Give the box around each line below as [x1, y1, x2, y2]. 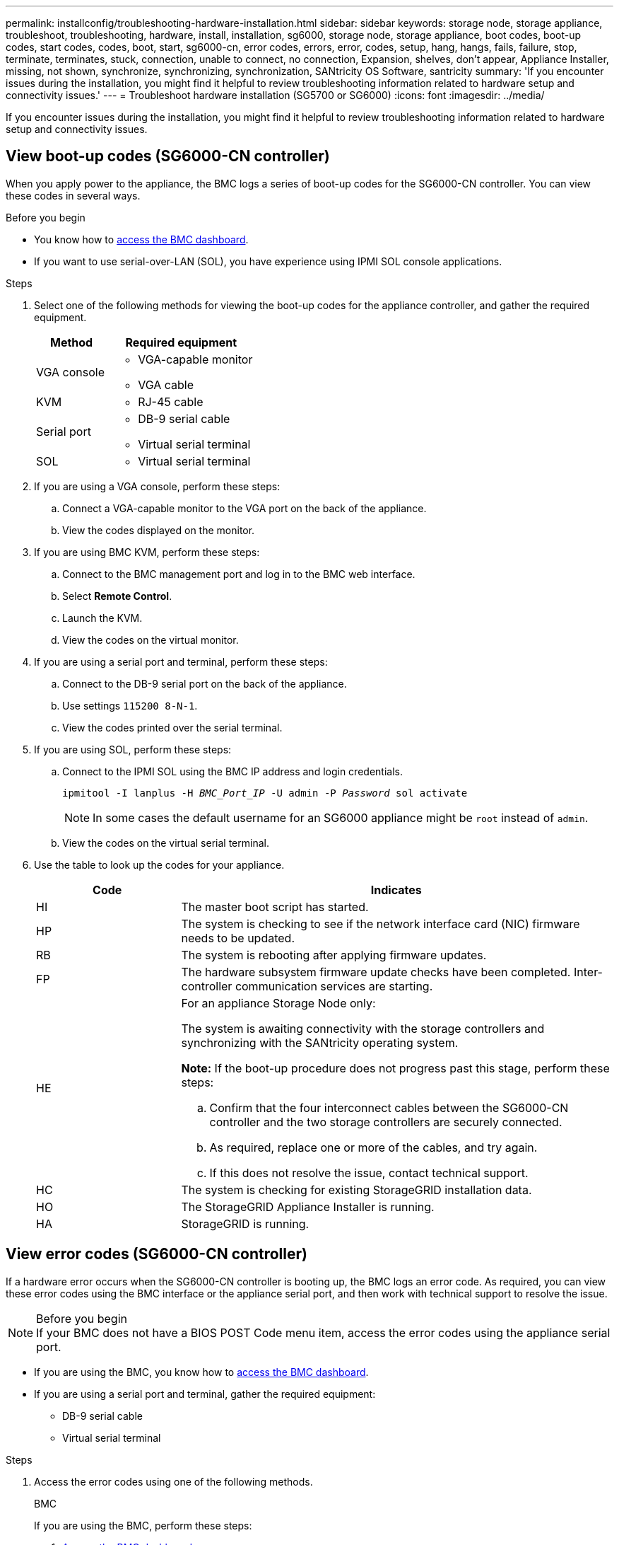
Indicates [370, 882, 422, 897]
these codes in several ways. [6, 189, 141, 202]
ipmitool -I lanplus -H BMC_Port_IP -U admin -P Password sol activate [62, 787, 468, 799]
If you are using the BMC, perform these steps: [34, 1519, 252, 1532]
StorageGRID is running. [181, 1216, 309, 1231]
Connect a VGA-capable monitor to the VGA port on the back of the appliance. [62, 502, 427, 514]
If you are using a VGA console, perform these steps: [34, 480, 281, 492]
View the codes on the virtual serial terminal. [62, 836, 269, 849]
